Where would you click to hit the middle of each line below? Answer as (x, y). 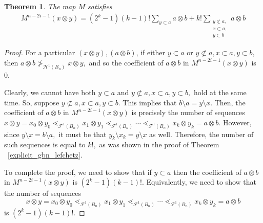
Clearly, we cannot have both (50, 92)
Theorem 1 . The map (40, 6)
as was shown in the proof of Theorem (159, 144)
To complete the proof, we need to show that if (78, 172)
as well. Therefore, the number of (201, 134)
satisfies (100, 6)
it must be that (83, 134)
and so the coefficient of (126, 62)
